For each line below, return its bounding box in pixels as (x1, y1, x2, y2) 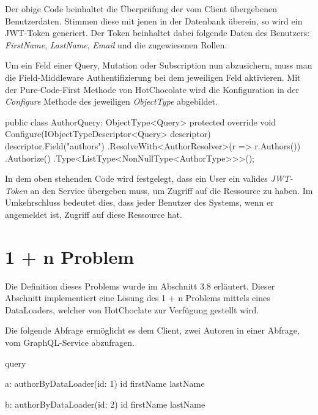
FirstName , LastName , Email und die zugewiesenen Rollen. (5, 38, 227, 51)
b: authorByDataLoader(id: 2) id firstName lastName (5, 397, 205, 410)
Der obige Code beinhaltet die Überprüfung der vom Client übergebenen (5, 2, 277, 15)
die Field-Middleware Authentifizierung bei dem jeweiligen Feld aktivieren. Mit (5, 70, 301, 83)
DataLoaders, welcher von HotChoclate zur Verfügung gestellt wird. (5, 303, 259, 316)
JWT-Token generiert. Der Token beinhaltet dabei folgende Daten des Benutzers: (5, 26, 310, 39)
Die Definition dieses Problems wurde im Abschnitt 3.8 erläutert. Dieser (5, 279, 275, 292)
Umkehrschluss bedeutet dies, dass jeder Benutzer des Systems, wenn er (5, 196, 274, 209)
